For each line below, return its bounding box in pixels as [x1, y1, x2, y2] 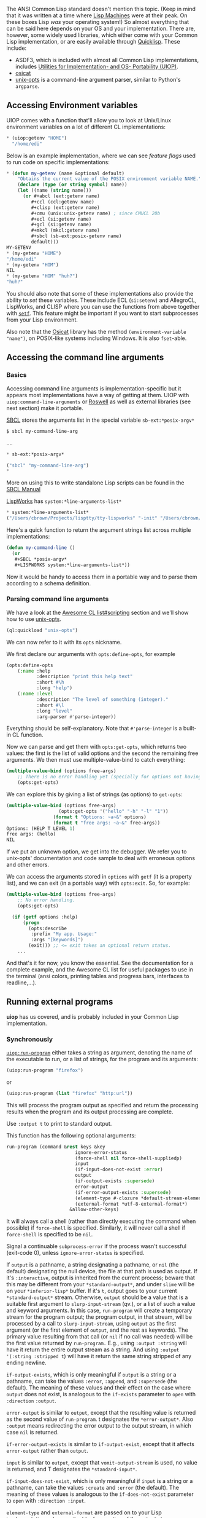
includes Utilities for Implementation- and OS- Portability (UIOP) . [15, 63, 179, 70]
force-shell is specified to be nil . [6, 1231, 93, 1238]
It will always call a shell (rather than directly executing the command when [6, 1217, 196, 1225]
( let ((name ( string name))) [17, 188, 92, 194]
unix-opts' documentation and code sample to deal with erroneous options [6, 855, 195, 862]
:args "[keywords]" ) [31, 937, 84, 943]
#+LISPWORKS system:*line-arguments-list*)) [14, 562, 131, 568]
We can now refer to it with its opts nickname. [6, 638, 122, 646]
